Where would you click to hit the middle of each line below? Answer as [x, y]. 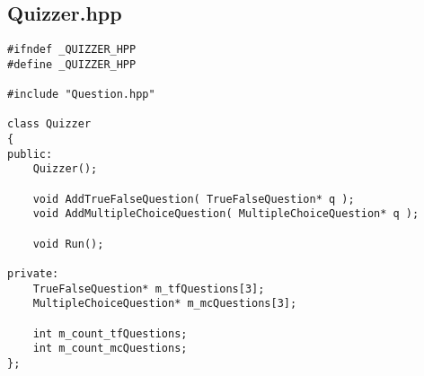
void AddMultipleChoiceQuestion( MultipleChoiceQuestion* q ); [226, 214]
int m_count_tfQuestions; [110, 333]
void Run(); [68, 244]
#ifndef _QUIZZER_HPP [72, 50]
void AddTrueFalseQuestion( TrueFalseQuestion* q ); [194, 199]
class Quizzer [49, 124]
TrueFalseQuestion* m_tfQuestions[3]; [149, 289]
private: [33, 274]
